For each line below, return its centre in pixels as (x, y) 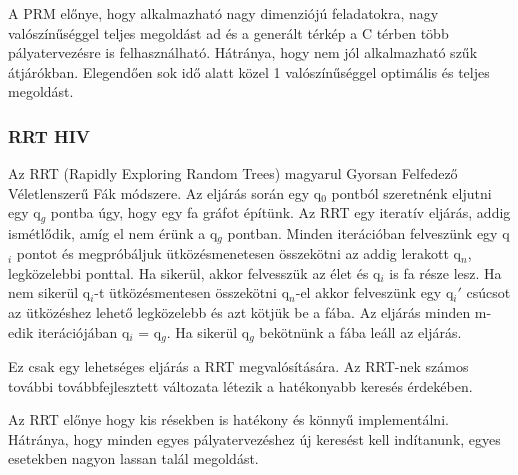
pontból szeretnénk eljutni (411, 192)
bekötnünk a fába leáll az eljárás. (360, 331)
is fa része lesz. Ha (445, 272)
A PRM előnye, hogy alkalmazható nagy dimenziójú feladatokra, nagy (223, 13)
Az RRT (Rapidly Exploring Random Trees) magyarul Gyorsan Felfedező (233, 173)
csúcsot (488, 292)
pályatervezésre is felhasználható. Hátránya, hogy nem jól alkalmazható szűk (243, 52)
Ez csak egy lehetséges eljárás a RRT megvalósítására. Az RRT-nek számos (238, 366)
